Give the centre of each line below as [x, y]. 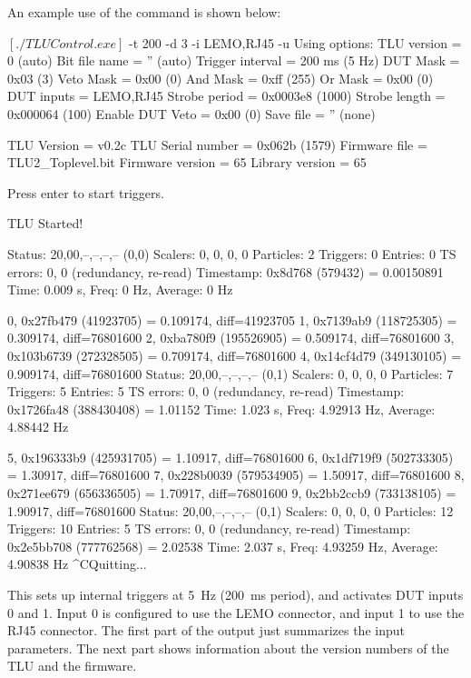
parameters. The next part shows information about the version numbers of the [228, 648]
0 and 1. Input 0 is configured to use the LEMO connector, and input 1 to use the [236, 612]
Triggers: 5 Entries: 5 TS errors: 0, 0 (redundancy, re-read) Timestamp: [206, 391]
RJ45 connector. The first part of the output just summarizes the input [206, 630]
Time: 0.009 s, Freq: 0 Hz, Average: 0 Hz [120, 289]
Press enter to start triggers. [86, 192]
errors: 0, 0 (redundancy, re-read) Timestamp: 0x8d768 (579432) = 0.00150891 [226, 271]
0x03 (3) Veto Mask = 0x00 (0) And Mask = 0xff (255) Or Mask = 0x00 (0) [221, 78]
